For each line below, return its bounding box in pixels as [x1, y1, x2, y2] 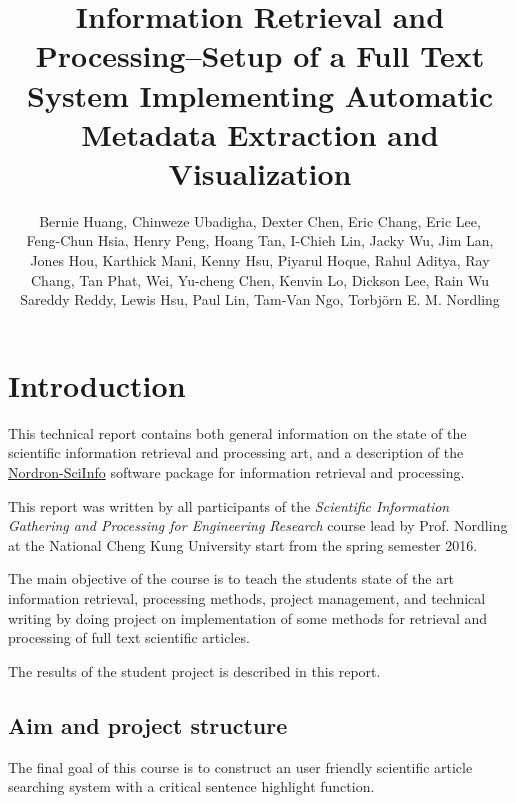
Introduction [8, 364, 186, 405]
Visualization [168, 152, 352, 193]
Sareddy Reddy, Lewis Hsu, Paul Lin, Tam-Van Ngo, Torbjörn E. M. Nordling [20, 289, 500, 310]
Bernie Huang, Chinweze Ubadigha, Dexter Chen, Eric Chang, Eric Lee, [39, 210, 481, 231]
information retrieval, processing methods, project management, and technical [8, 587, 486, 608]
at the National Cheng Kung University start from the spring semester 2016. [8, 534, 478, 555]
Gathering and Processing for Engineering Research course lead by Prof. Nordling [8, 515, 508, 536]
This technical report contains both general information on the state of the [8, 422, 467, 443]
